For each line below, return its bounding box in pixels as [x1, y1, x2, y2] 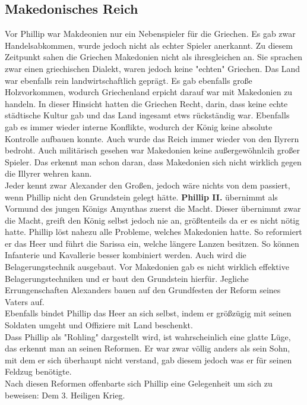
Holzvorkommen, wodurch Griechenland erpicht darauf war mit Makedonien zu [5, 86, 293, 98]
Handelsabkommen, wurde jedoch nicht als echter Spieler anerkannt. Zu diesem [5, 39, 293, 51]
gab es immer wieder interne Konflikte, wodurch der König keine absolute [5, 120, 273, 133]
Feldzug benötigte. [5, 365, 72, 378]
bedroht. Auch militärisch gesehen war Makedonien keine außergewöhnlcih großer [5, 144, 300, 156]
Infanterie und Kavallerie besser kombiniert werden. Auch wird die [5, 249, 246, 261]
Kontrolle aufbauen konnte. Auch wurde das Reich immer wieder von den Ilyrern [5, 132, 299, 145]
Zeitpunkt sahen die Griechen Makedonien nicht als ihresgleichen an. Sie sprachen [5, 51, 303, 63]
